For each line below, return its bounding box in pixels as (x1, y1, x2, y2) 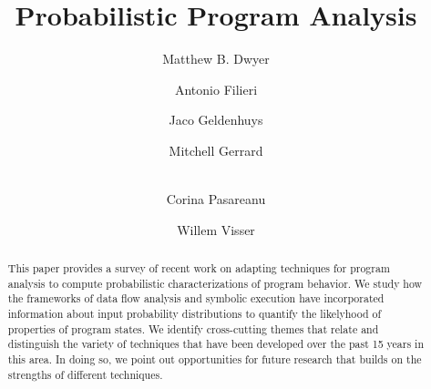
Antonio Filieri (174, 79, 258, 98)
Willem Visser (177, 220, 255, 239)
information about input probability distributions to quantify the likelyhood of (7, 306, 382, 322)
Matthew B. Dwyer (162, 49, 270, 68)
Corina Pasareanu (166, 189, 266, 209)
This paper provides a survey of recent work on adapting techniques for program (7, 261, 390, 276)
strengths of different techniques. (7, 366, 163, 382)
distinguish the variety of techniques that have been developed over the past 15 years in (7, 336, 425, 352)
